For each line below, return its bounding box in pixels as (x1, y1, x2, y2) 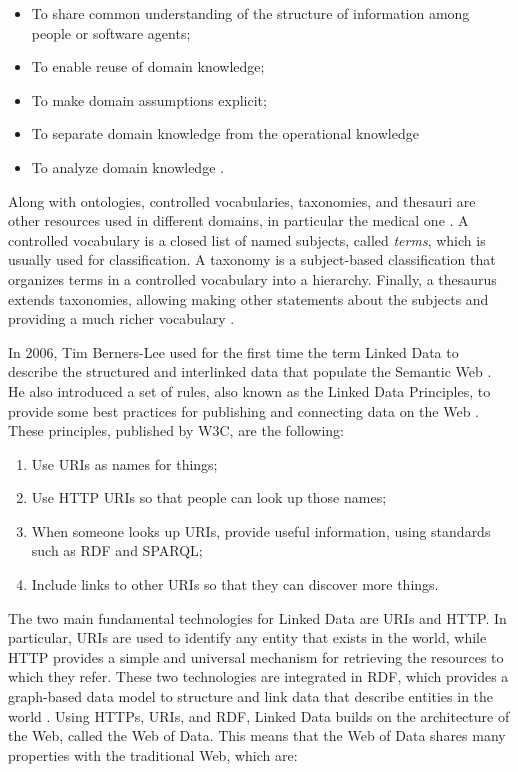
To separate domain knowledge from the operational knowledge (31, 123, 419, 144)
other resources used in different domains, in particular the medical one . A (8, 210, 469, 231)
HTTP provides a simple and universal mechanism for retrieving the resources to (8, 646, 504, 667)
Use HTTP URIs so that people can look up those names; (31, 487, 387, 508)
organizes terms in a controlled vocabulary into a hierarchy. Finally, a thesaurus (8, 268, 497, 289)
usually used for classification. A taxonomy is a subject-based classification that (8, 249, 496, 270)
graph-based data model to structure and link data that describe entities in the (8, 686, 494, 707)
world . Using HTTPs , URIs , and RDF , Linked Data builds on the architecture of (8, 705, 510, 726)
